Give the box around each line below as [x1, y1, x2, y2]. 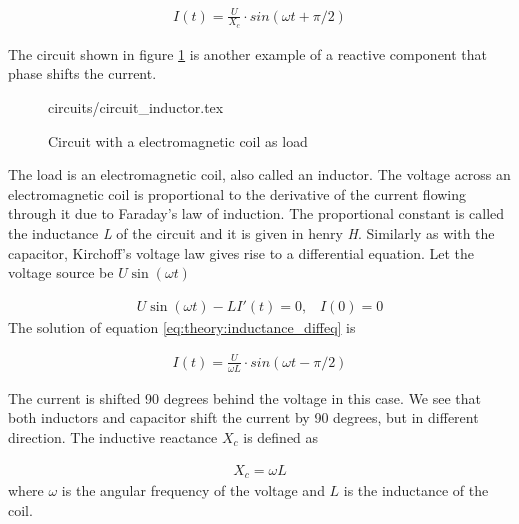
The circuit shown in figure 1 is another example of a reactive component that [8, 43, 488, 64]
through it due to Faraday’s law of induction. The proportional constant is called [8, 203, 505, 224]
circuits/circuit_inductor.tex [48, 96, 224, 117]
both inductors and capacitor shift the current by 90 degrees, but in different [8, 407, 479, 428]
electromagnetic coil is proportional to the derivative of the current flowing [8, 183, 467, 204]
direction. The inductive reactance [8, 426, 218, 447]
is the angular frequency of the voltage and [61, 479, 325, 500]
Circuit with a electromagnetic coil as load [48, 130, 308, 151]
